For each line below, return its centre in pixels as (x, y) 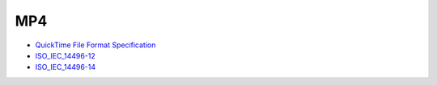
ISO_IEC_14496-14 (66, 67)
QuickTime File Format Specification (95, 45)
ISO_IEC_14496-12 (66, 55)
